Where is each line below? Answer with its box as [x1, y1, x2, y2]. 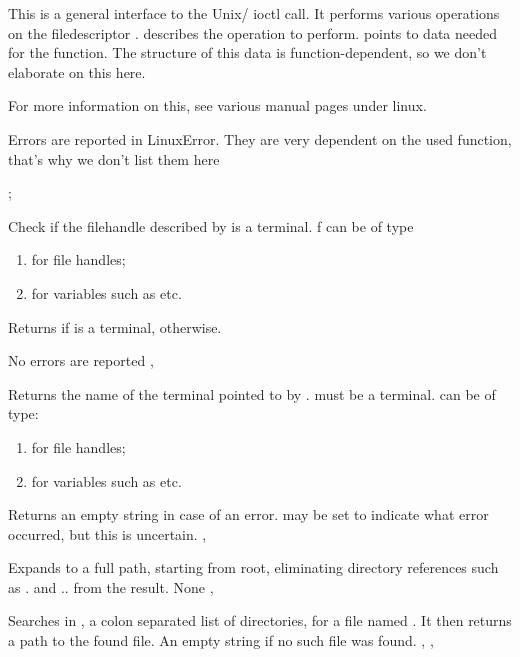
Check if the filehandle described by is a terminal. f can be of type [8, 215, 414, 236]
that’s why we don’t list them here [8, 148, 220, 169]
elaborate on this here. [8, 61, 146, 82]
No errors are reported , [8, 350, 154, 371]
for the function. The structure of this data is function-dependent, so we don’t [8, 42, 487, 63]
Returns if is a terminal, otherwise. [8, 316, 222, 337]
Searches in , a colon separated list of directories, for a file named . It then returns [8, 610, 512, 631]
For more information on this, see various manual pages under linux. [8, 95, 427, 116]
